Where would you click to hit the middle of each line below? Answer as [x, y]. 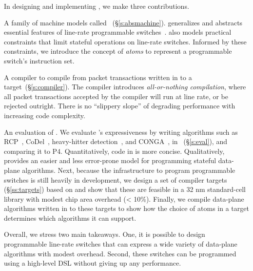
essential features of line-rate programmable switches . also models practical [118, 32]
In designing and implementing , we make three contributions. [97, 6]
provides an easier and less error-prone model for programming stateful [110, 160]
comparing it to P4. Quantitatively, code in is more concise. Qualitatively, [114, 151]
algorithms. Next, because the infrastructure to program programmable [129, 170]
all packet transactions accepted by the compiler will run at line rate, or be [116, 96]
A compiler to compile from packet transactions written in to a [98, 77]
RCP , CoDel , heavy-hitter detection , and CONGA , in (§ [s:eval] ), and [116, 141]
